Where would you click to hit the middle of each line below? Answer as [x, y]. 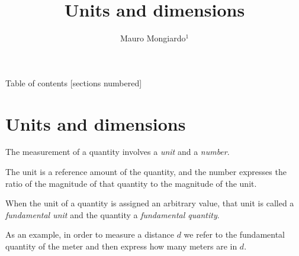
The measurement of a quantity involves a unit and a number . [118, 152]
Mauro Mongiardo [153, 38]
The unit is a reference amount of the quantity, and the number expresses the [146, 172]
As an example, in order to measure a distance [90, 234]
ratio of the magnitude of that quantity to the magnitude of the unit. [131, 183]
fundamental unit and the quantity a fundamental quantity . [112, 214]
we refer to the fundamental [234, 234]
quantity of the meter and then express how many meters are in [121, 246]
